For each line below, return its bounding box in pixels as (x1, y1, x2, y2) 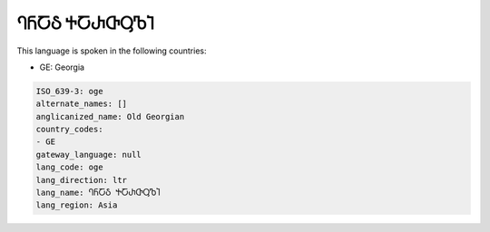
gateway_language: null (35, 150, 142, 159)
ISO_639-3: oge (35, 86, 103, 96)
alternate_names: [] (35, 99, 127, 109)
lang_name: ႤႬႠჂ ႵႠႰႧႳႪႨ (35, 188, 161, 198)
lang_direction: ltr (35, 175, 127, 185)
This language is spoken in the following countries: (16, 45, 207, 56)
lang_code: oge (35, 162, 103, 172)
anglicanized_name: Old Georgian (35, 111, 185, 121)
